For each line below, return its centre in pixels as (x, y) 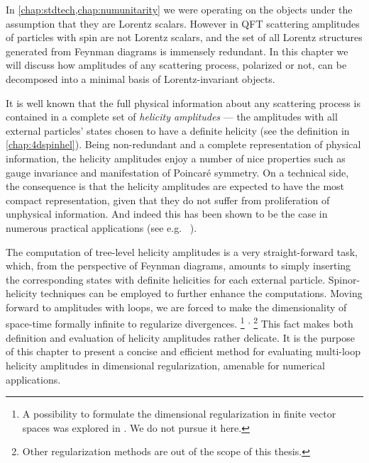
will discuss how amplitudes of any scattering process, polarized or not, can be (176, 65)
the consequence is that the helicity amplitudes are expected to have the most (175, 186)
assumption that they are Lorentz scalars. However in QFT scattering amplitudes (183, 23)
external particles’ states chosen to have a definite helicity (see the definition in (178, 130)
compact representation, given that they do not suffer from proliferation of (168, 200)
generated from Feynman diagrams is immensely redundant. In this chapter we (177, 51)
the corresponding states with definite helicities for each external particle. (166, 279)
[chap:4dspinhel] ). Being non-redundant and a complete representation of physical (183, 144)
